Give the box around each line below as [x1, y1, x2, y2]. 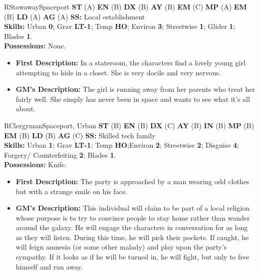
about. [15, 103, 36, 114]
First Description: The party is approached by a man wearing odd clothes [15, 176, 250, 186]
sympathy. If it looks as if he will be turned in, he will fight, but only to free [15, 252, 250, 262]
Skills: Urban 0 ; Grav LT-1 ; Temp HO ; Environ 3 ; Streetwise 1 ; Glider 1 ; [4, 21, 236, 31]
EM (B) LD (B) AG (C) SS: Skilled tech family [4, 130, 156, 140]
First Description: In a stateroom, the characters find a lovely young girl [15, 57, 246, 67]
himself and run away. [15, 261, 83, 272]
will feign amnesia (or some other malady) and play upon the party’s [15, 242, 227, 252]
